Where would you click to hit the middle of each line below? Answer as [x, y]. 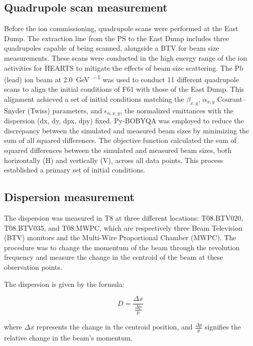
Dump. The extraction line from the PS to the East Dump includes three [117, 38]
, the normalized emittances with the [177, 110]
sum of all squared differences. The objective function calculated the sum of [120, 140]
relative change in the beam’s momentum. [69, 338]
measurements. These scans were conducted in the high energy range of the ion [126, 57]
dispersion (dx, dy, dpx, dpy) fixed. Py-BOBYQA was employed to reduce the [124, 121]
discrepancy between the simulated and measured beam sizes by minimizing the [127, 130]
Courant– [231, 99]
